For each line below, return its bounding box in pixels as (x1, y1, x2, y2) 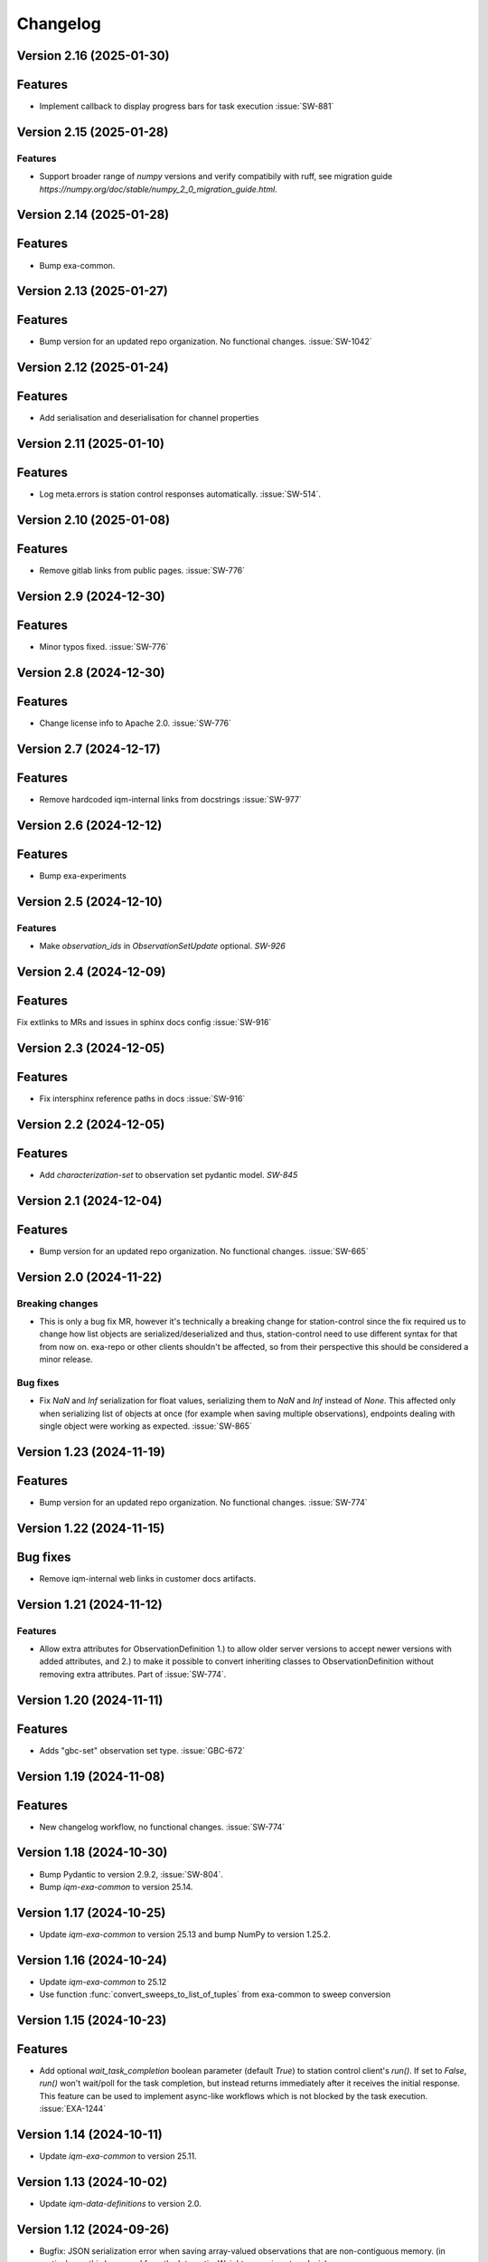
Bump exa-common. (39, 260, 116, 271)
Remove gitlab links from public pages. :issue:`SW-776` (39, 565, 246, 576)
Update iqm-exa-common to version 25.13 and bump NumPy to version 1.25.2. (39, 1928, 332, 1940)
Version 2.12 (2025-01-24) (16, 360, 169, 375)
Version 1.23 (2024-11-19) (16, 1444, 166, 1459)
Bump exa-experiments (39, 870, 127, 881)
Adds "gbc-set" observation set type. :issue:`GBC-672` (39, 1744, 246, 1755)
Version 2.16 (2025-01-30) (16, 48, 170, 63)
